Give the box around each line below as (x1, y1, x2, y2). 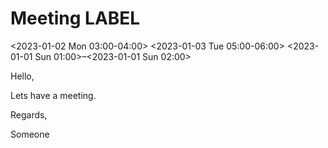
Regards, (10, 108, 48, 121)
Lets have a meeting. (10, 89, 97, 101)
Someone (10, 128, 50, 140)
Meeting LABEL (10, 7, 141, 30)
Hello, (10, 70, 35, 82)
